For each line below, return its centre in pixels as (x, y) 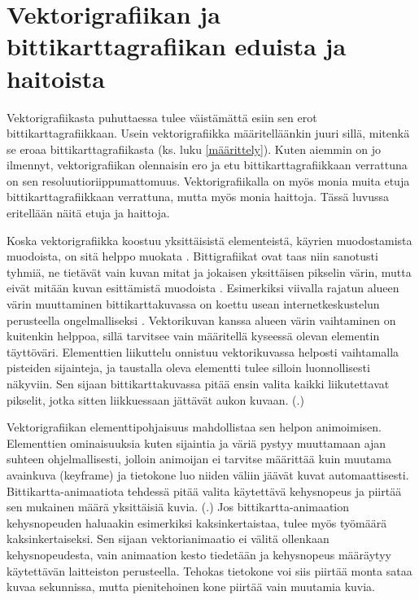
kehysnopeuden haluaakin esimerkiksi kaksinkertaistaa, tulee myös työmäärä (197, 522)
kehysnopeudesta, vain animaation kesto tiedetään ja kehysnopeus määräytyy (199, 554)
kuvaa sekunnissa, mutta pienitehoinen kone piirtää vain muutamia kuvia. (191, 587)
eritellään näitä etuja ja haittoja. (88, 213)
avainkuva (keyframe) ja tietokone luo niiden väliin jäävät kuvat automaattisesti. (208, 474)
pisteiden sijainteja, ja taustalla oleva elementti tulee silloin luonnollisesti (188, 368)
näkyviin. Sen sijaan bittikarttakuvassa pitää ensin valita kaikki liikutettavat (198, 383)
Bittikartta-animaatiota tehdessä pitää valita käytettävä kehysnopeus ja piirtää (204, 491)
